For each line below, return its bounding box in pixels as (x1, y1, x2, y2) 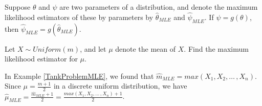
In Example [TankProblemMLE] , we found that (5, 70, 154, 81)
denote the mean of (115, 43, 176, 54)
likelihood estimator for (5, 53, 78, 64)
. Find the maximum (184, 43, 249, 54)
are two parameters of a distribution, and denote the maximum (59, 2, 258, 12)
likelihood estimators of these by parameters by (5, 11, 154, 22)
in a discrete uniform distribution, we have (53, 80, 187, 91)
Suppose (5, 2, 31, 12)
